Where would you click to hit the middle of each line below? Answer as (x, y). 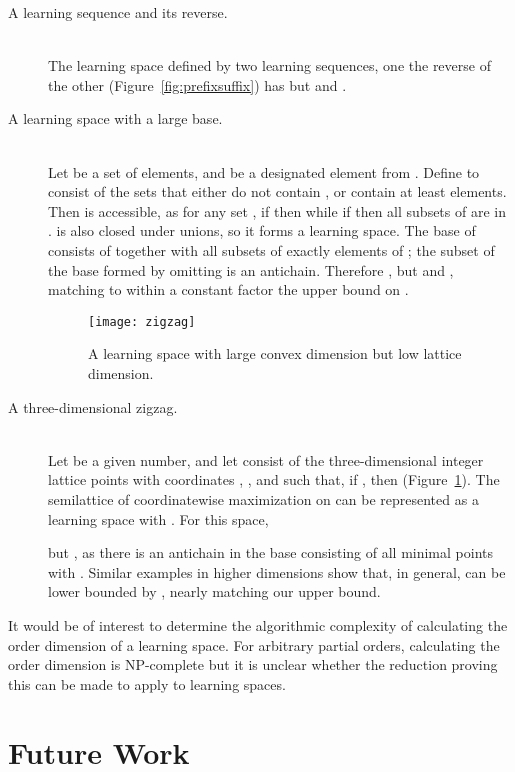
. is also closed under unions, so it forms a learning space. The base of (262, 230)
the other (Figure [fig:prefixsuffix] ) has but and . (197, 84)
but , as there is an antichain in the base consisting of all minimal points (271, 552)
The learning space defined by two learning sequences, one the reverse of (269, 65)
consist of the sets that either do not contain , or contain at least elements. (277, 191)
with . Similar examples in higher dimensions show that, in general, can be (277, 571)
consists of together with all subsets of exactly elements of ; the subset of (271, 249)
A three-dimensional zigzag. (93, 406)
